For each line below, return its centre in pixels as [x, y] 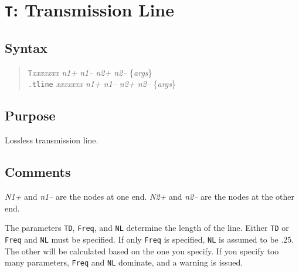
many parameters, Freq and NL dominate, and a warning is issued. [124, 262]
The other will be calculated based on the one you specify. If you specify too [142, 251]
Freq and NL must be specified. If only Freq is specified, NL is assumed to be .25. [149, 239]
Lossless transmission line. [52, 140]
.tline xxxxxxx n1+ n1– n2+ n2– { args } [102, 84]
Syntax [26, 47]
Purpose [30, 115]
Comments [38, 172]
